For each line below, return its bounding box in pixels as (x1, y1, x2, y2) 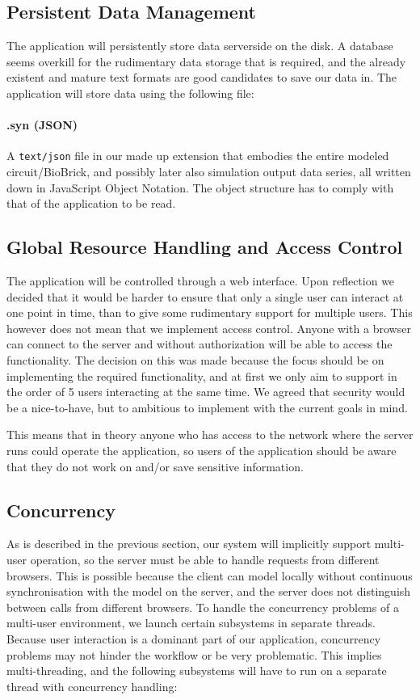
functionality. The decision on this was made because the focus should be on (6, 351, 384, 368)
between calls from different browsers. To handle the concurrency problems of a (6, 598, 399, 615)
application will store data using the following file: (6, 84, 254, 101)
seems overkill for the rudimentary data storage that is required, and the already (6, 53, 406, 70)
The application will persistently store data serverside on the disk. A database (6, 37, 393, 54)
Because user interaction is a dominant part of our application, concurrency (6, 630, 381, 647)
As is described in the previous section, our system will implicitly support (6, 535, 372, 552)
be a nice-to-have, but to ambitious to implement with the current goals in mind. (6, 398, 408, 415)
